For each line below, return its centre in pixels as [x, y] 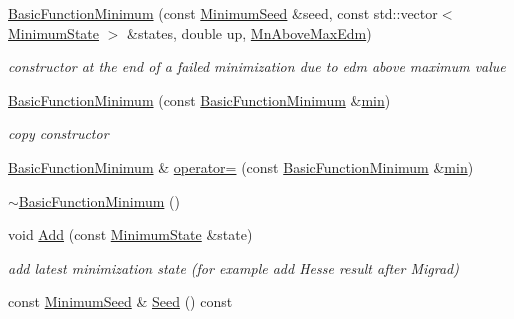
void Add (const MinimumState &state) [130, 234]
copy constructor [58, 133]
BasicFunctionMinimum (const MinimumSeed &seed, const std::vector [223, 13]
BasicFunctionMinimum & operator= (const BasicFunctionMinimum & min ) [241, 166]
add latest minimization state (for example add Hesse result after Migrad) [233, 267]
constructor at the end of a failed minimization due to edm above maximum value [257, 66]
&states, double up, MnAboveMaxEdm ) [249, 32]
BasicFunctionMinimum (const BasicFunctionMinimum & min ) [199, 99]
